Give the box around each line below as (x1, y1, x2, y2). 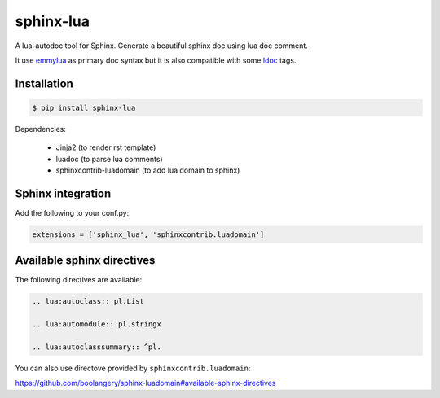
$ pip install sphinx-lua (32, 103, 136, 112)
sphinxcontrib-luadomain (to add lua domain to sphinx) (55, 165, 240, 175)
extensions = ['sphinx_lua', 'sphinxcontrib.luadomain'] (32, 230, 265, 239)
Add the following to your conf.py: (15, 208, 130, 217)
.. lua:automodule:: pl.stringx (32, 320, 162, 329)
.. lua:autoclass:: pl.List (32, 297, 144, 306)
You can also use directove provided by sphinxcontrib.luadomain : (15, 363, 251, 374)
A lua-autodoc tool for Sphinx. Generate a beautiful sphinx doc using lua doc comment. (15, 41, 309, 50)
